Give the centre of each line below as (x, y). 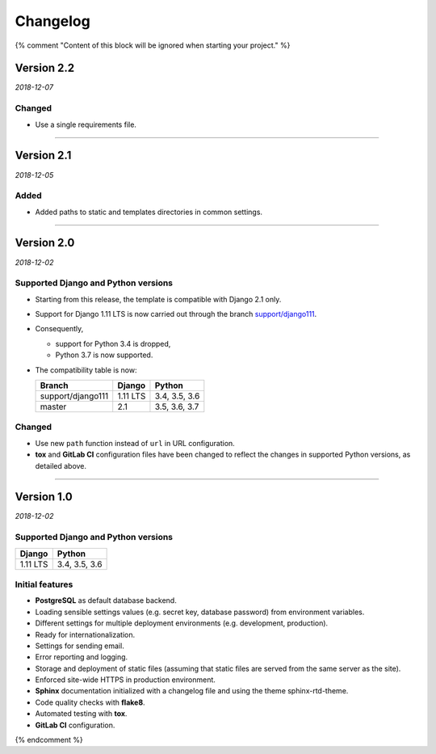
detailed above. (61, 465)
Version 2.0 (45, 243)
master (53, 406)
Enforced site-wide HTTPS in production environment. (125, 680)
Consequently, (59, 329)
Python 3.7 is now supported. (104, 355)
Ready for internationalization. (85, 634)
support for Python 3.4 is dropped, (113, 343)
